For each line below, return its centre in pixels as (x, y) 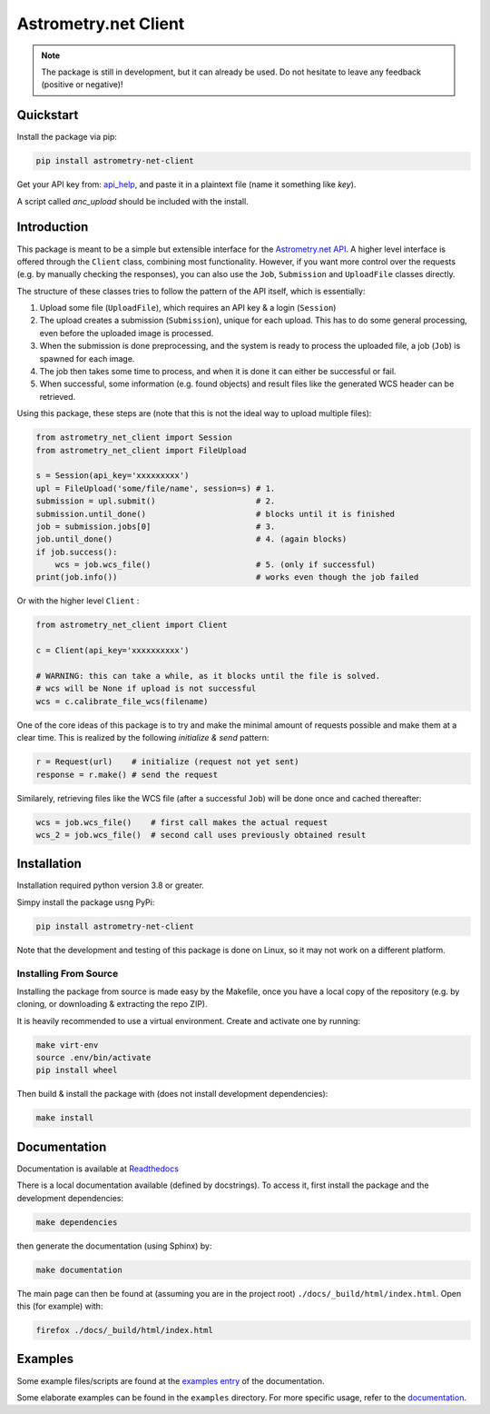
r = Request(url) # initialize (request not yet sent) (167, 762)
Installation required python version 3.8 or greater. (110, 885)
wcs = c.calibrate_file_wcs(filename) (122, 701)
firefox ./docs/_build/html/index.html (124, 1330)
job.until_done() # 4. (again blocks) (191, 539)
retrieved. (58, 396)
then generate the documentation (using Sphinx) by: (114, 1246)
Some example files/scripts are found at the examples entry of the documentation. (171, 1380)
